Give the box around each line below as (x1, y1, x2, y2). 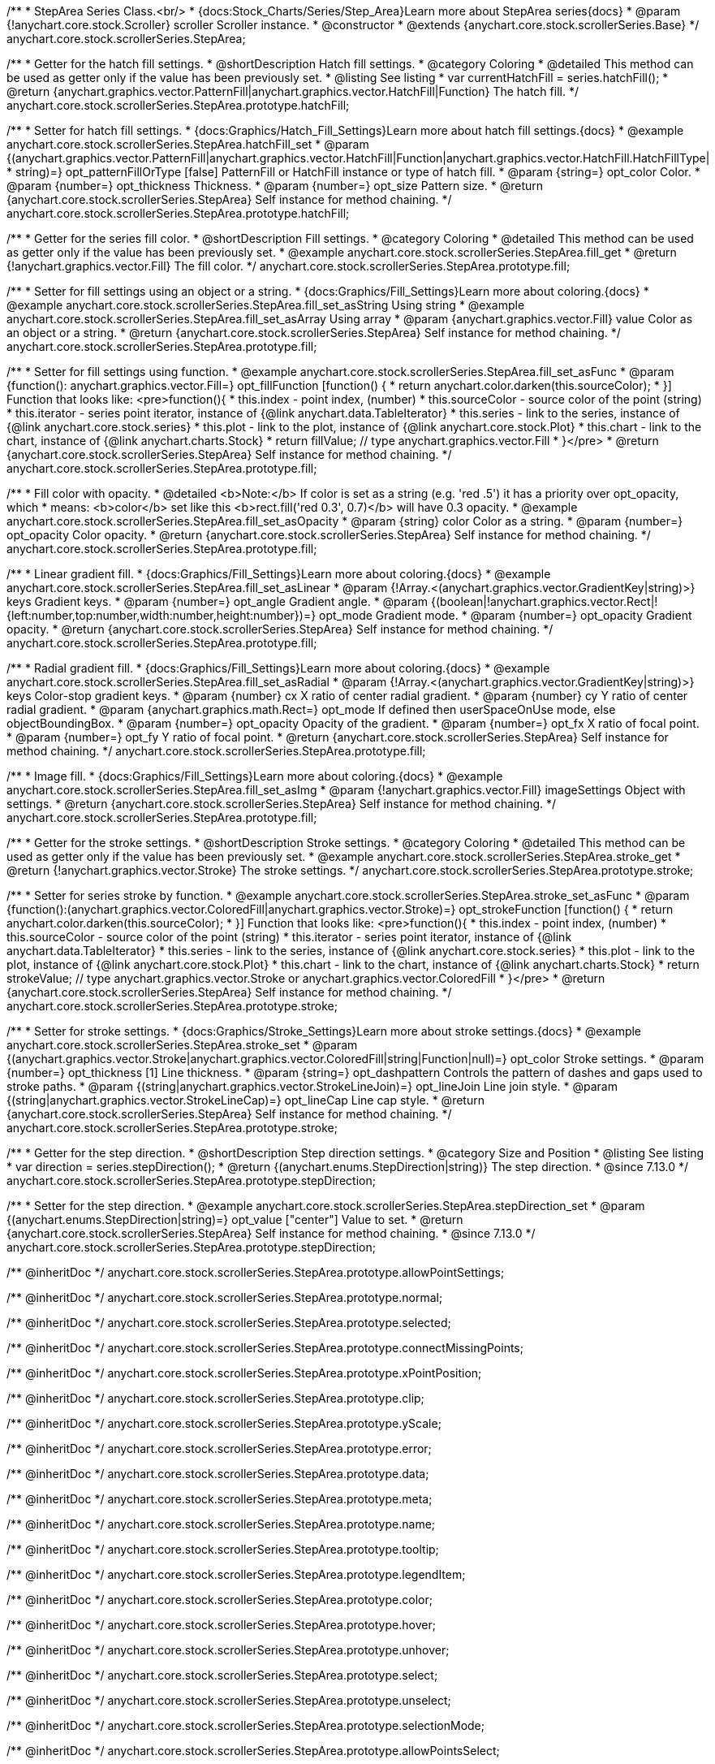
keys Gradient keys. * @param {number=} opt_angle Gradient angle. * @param (6, 594, 429, 608)
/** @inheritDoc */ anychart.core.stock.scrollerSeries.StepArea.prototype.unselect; (6, 1693, 451, 1707)
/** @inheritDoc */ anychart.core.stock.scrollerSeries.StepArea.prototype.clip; (6, 1391, 424, 1405)
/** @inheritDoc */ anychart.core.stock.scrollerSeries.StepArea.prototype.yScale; (6, 1416, 441, 1430)
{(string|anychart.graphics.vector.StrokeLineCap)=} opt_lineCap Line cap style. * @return (6, 1093, 485, 1107)
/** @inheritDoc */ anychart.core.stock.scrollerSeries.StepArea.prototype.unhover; (6, 1643, 450, 1657)
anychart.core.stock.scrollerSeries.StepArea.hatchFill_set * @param (6, 137, 369, 151)
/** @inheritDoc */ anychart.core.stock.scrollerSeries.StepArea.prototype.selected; (6, 1316, 451, 1329)
